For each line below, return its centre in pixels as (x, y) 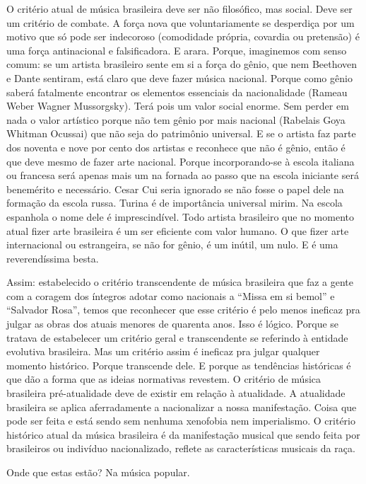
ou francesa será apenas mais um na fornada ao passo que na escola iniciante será (183, 175)
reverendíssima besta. (53, 258)
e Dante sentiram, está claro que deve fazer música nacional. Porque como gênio (179, 77)
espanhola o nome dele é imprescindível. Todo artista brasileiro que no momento (180, 216)
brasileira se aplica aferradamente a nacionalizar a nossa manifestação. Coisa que (182, 407)
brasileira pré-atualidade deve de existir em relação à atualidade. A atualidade (176, 393)
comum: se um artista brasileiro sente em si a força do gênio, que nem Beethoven (182, 64)
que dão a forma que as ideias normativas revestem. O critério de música (164, 379)
